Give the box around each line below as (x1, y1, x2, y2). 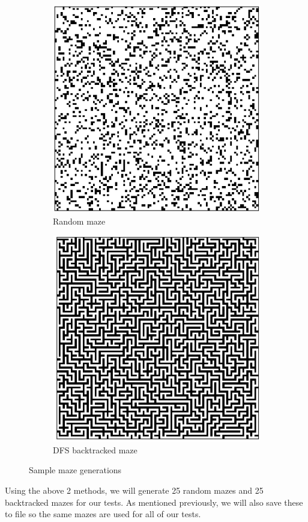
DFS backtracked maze (53, 443, 137, 456)
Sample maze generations (29, 464, 122, 476)
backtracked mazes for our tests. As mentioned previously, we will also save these (5, 496, 303, 508)
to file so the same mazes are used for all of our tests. (5, 508, 201, 520)
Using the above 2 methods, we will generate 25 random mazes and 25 (5, 484, 264, 497)
